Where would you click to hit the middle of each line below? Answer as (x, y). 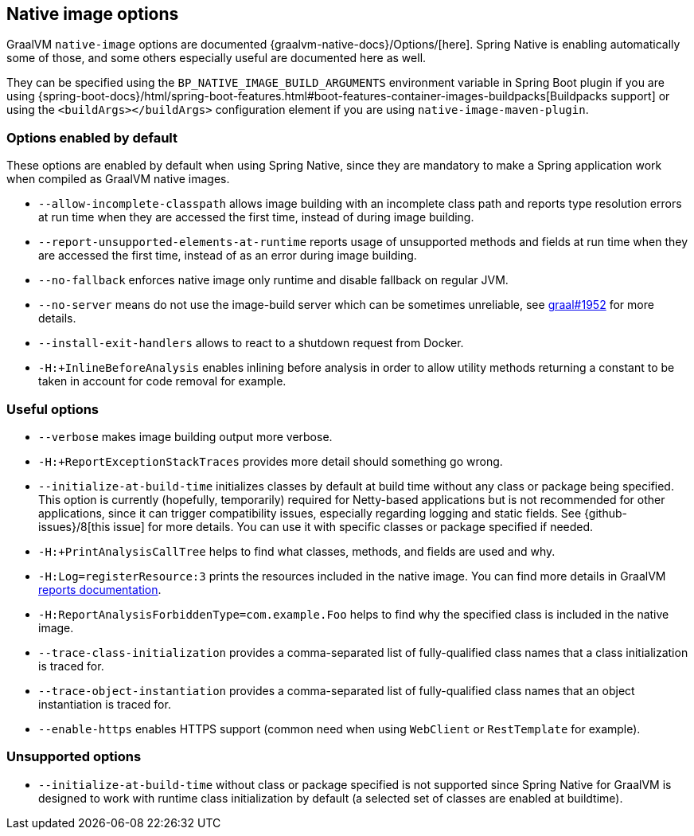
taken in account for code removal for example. (162, 381)
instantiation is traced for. (105, 704)
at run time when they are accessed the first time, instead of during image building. (256, 217)
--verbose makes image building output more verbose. (185, 436)
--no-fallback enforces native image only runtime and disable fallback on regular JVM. (273, 280)
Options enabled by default (92, 137)
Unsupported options (74, 757)
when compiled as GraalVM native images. (118, 179)
